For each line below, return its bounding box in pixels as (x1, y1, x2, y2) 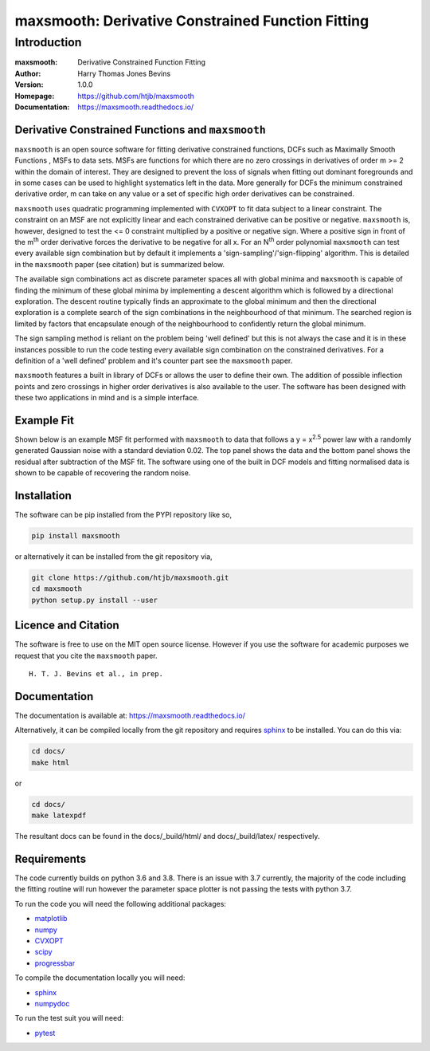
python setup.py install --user (31, 595, 158, 604)
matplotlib (34, 914, 68, 923)
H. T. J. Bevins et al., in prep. (29, 670, 163, 679)
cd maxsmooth (31, 585, 83, 593)
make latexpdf (31, 811, 87, 821)
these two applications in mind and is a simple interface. (14, 393, 199, 403)
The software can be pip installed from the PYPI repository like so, (14, 510, 233, 520)
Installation (14, 489, 72, 502)
